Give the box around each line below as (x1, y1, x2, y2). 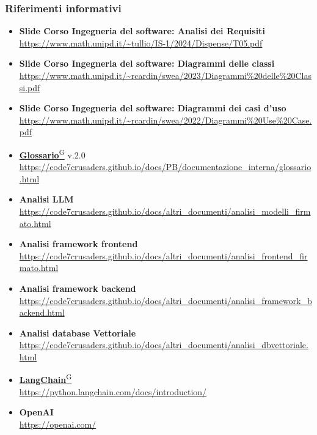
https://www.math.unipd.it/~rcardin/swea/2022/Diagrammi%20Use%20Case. (19, 113, 312, 126)
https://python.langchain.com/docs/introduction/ (19, 385, 207, 398)
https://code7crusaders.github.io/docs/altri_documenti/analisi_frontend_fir (19, 249, 308, 262)
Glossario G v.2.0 (19, 146, 86, 161)
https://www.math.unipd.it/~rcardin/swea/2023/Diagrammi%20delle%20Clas (19, 69, 312, 81)
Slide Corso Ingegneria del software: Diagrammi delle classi (19, 57, 275, 70)
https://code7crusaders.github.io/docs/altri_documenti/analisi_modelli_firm (19, 205, 311, 217)
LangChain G (19, 371, 72, 386)
